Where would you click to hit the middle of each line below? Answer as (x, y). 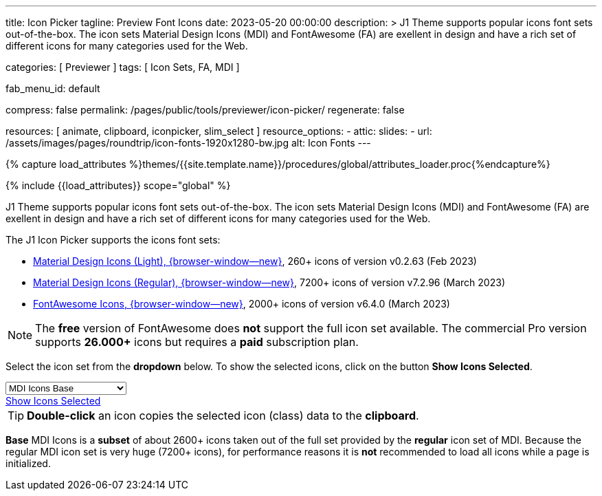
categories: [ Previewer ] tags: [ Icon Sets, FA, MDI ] (123, 67)
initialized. (28, 463)
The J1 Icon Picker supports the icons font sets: (113, 240)
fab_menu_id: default (53, 88)
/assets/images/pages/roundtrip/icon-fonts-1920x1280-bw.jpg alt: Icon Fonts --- (188, 143)
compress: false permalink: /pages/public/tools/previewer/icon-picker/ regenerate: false (205, 110)
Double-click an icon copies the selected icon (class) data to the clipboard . (223, 416)
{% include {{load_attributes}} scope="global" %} (118, 185)
